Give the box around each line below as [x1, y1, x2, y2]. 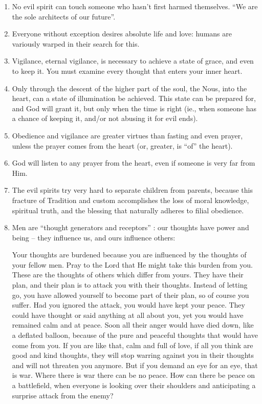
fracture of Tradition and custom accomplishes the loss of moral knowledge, [12, 194, 249, 205]
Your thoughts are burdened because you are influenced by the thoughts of [12, 249, 247, 260]
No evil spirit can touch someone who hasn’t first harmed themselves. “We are [12, 1, 258, 11]
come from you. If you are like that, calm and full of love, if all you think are [12, 339, 253, 350]
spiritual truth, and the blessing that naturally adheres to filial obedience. [12, 205, 244, 215]
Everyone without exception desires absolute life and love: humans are [12, 28, 232, 39]
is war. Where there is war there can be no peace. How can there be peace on [12, 370, 255, 380]
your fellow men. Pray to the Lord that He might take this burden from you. [12, 259, 253, 270]
